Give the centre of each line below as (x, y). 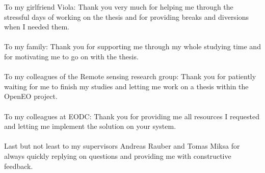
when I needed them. (37, 27)
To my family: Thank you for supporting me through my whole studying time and (132, 46)
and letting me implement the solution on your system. (90, 126)
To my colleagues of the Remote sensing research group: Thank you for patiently (130, 76)
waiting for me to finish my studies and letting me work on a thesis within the (126, 86)
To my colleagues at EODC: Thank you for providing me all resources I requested (132, 116)
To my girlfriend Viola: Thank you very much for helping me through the (119, 7)
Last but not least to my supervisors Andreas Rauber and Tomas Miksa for (122, 146)
